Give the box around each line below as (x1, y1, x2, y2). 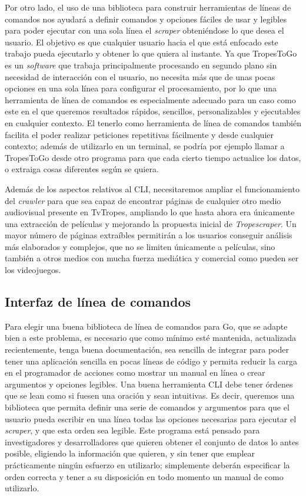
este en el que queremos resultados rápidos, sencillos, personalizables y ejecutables (5, 105, 301, 117)
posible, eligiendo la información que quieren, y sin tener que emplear (5, 447, 255, 459)
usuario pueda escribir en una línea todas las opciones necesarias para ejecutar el (5, 412, 297, 425)
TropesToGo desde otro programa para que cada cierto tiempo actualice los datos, (5, 151, 301, 163)
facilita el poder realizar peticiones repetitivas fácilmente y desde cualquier (5, 128, 274, 140)
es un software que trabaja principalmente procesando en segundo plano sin (5, 58, 277, 71)
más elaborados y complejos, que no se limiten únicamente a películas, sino (5, 240, 275, 252)
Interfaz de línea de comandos (5, 293, 191, 311)
